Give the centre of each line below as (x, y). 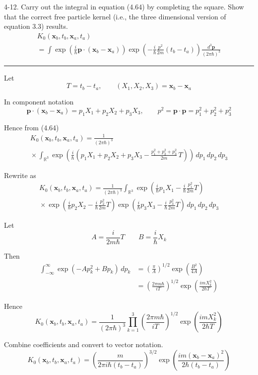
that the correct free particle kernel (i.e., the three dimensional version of (115, 16)
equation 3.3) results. (36, 26)
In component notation (39, 102)
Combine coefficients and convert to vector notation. (84, 344)
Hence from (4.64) (32, 127)
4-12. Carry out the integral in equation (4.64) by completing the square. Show (124, 6)
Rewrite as (20, 175)
